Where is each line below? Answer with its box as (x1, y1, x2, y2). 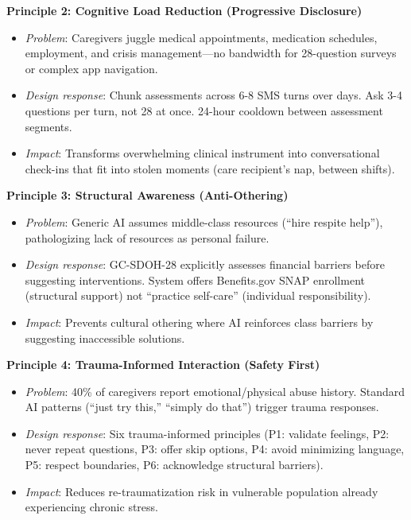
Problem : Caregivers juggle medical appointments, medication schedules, (25, 29, 378, 45)
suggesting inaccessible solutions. (25, 329, 185, 346)
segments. (25, 118, 72, 134)
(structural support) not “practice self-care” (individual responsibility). (25, 287, 371, 304)
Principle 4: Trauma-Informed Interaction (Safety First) (6, 356, 320, 373)
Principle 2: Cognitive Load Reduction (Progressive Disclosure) (6, 2, 363, 18)
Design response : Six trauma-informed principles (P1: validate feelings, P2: (25, 425, 390, 441)
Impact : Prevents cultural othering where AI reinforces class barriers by (25, 313, 374, 330)
